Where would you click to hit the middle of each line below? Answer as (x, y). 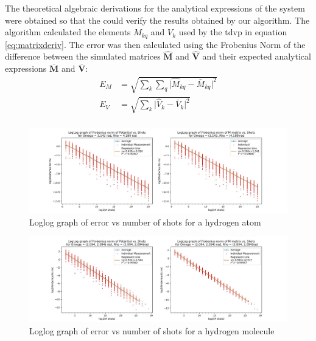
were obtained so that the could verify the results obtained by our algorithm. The (157, 20)
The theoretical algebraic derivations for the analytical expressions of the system (155, 8)
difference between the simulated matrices (83, 56)
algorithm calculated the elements (68, 32)
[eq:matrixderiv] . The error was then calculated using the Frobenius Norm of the (155, 44)
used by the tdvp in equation (233, 32)
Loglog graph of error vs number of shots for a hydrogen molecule (152, 330)
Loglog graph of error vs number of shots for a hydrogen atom (145, 222)
